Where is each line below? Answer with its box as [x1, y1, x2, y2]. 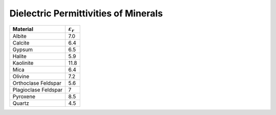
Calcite [12, 39, 30, 46]
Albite [12, 32, 27, 39]
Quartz [12, 100, 29, 107]
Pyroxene [12, 93, 36, 100]
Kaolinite [12, 59, 34, 66]
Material [12, 26, 33, 33]
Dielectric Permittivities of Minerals [9, 8, 163, 19]
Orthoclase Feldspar [12, 79, 62, 86]
